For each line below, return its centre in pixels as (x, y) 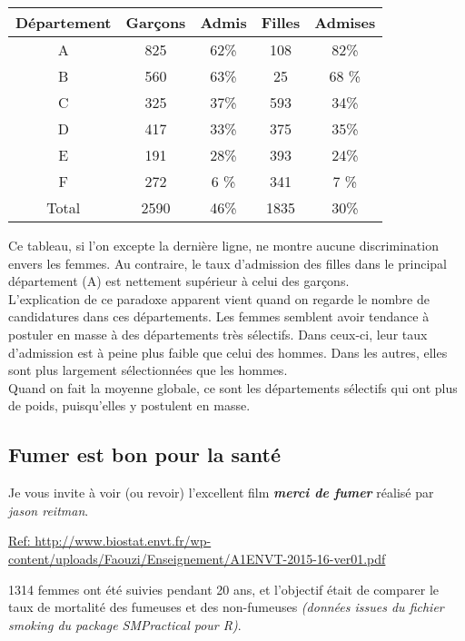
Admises (345, 22)
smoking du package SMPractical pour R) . (125, 624)
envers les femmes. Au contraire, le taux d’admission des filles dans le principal (228, 263)
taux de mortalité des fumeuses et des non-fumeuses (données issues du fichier (226, 607)
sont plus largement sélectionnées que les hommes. (148, 370)
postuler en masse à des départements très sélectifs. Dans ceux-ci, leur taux (218, 334)
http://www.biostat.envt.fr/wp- (123, 541)
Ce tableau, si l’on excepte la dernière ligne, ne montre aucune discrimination (223, 245)
